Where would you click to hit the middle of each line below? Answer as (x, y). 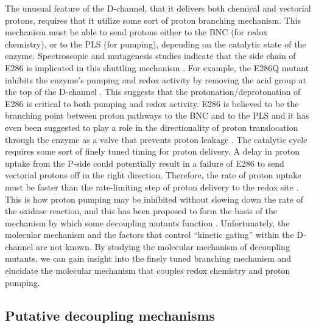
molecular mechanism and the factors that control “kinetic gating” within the (149, 235)
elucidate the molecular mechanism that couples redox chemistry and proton (148, 270)
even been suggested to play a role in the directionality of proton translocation (152, 127)
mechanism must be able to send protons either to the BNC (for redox (136, 32)
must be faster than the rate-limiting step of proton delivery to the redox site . (152, 187)
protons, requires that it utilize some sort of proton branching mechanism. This (153, 20)
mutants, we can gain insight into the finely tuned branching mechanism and (148, 258)
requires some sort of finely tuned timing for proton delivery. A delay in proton (152, 151)
